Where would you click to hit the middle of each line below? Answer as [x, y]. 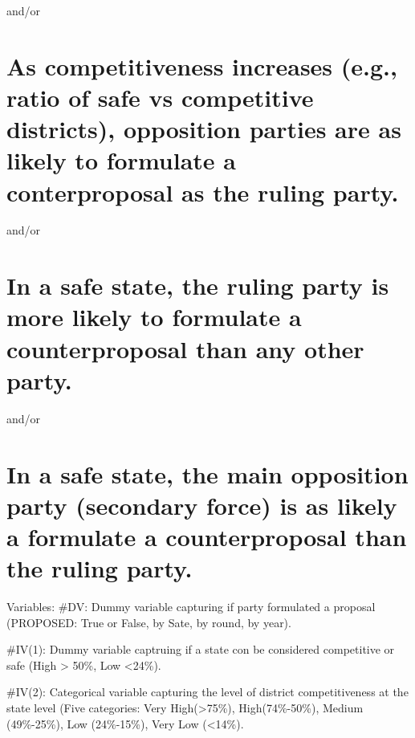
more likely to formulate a [154, 317]
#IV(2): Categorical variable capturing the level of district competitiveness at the [207, 692]
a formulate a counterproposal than [207, 536]
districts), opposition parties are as [204, 129]
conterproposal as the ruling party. [203, 192]
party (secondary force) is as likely [202, 505]
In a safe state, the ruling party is [198, 285]
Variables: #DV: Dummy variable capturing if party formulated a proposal [191, 607]
